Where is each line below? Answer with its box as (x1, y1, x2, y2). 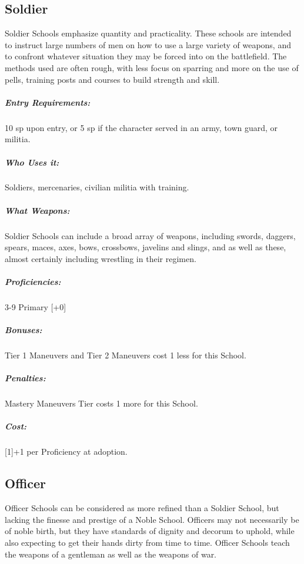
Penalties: (5, 372, 46, 384)
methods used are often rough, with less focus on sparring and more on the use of (5, 61, 299, 73)
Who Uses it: (5, 156, 59, 168)
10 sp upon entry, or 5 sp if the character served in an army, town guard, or (5, 121, 278, 133)
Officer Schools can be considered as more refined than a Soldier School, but (5, 502, 279, 514)
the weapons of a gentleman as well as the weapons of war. (5, 548, 217, 560)
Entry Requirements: (5, 96, 91, 108)
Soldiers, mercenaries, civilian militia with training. (5, 181, 189, 193)
